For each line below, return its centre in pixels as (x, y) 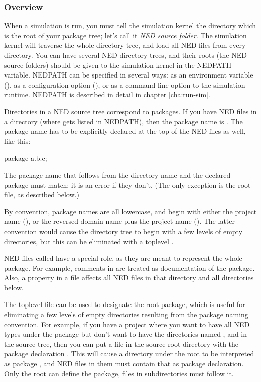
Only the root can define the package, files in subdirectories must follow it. (119, 373)
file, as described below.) (42, 195)
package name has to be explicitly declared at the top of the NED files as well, (125, 131)
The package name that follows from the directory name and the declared (117, 174)
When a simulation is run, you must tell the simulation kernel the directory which (130, 25)
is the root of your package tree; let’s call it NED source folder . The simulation (125, 35)
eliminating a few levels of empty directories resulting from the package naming (126, 314)
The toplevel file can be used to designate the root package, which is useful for (125, 304)
